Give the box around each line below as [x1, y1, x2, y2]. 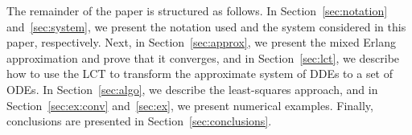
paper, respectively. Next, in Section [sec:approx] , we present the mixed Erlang [6, 34, 397, 51]
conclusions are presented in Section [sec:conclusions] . [6, 112, 272, 129]
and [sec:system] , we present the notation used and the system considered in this [6, 18, 406, 35]
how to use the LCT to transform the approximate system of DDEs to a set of [6, 65, 393, 82]
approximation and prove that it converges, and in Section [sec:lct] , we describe [6, 49, 400, 66]
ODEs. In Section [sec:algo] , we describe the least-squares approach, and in [6, 80, 378, 97]
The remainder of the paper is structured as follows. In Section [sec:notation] [6, 2, 388, 18]
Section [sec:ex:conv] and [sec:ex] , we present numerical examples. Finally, [6, 96, 373, 113]
